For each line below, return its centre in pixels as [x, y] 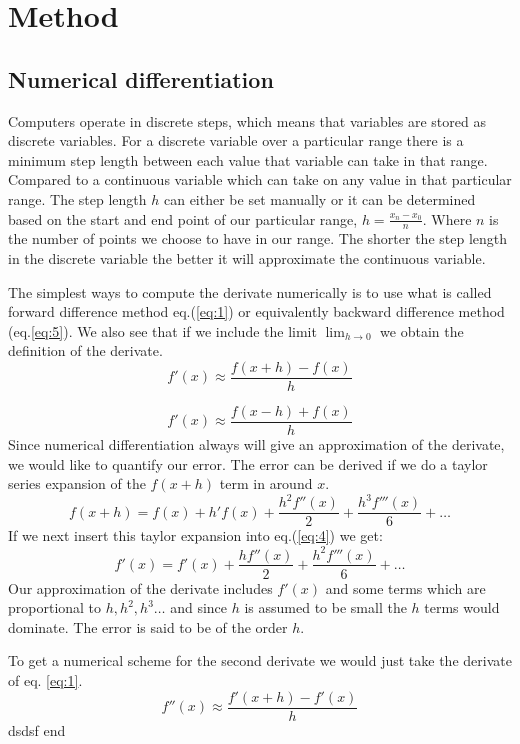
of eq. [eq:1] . [45, 679]
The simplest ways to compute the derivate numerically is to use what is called [250, 291]
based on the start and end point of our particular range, [183, 218]
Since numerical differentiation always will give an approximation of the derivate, [256, 444]
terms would [462, 607]
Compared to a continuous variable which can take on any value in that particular [260, 179]
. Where [447, 218]
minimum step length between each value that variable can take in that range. [248, 159]
